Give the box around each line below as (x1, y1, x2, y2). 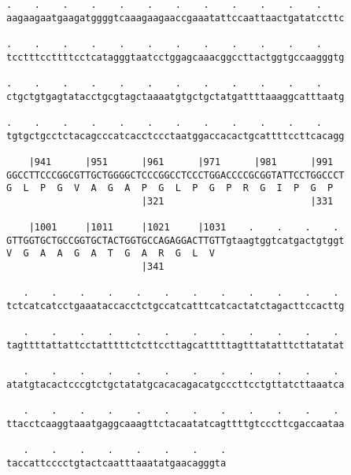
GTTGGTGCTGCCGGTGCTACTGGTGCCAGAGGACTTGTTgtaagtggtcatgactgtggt (6, 234, 345, 246)
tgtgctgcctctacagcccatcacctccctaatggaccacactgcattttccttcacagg (6, 130, 345, 142)
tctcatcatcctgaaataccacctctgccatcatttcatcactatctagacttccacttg (6, 300, 345, 312)
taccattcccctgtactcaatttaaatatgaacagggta (6, 457, 227, 469)
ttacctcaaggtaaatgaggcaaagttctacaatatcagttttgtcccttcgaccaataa (6, 418, 345, 429)
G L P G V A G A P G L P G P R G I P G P (6, 182, 334, 194)
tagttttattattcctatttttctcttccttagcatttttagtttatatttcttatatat (6, 340, 345, 352)
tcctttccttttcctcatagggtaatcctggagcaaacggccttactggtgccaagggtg (6, 51, 345, 63)
